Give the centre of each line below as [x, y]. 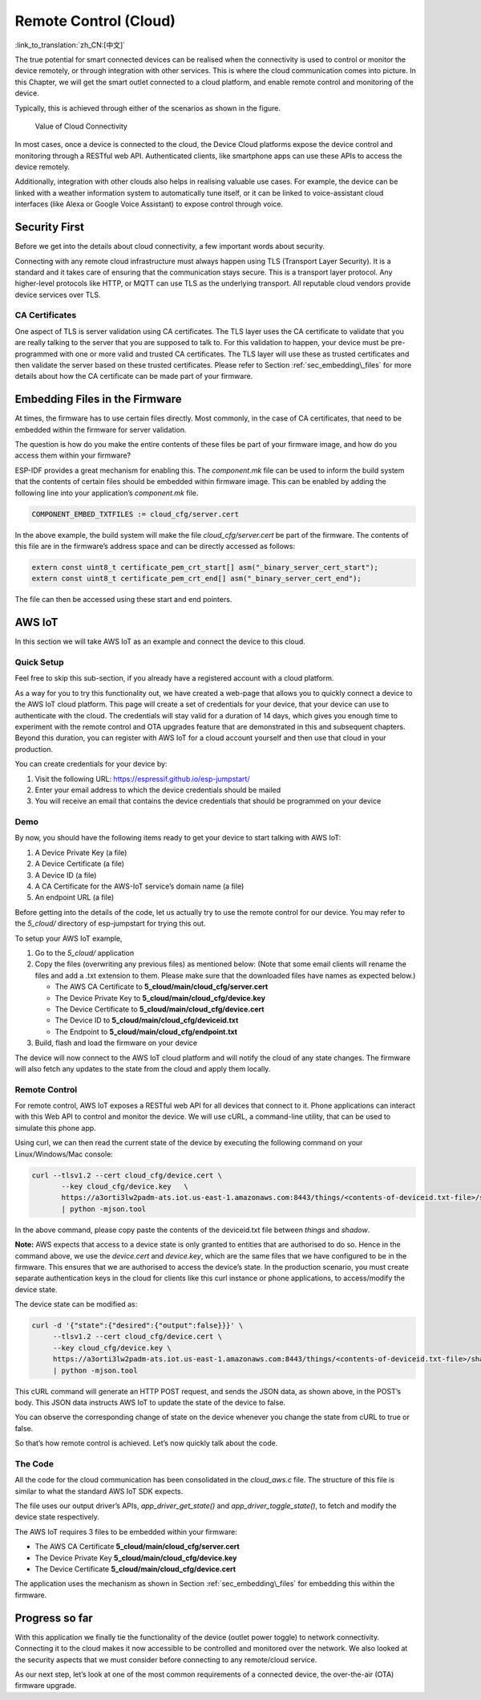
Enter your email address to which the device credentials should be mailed [158, 790]
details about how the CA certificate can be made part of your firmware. [134, 376]
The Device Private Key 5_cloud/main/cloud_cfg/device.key [136, 1558]
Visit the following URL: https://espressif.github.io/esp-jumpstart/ [142, 779]
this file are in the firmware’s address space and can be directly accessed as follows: [155, 547]
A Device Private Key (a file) [81, 852]
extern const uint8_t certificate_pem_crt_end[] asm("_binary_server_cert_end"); [197, 579]
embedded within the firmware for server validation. [101, 429]
